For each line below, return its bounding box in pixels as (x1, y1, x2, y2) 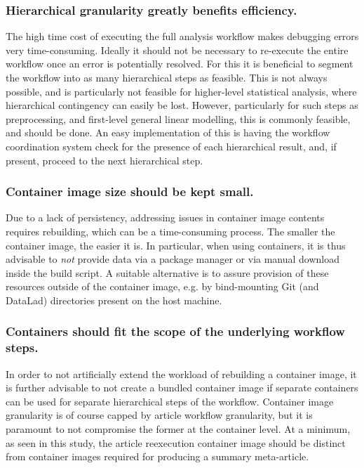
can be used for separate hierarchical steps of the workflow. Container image (6, 394, 334, 408)
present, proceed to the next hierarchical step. (6, 152, 203, 167)
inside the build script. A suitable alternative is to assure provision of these (6, 265, 329, 280)
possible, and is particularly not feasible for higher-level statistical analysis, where (6, 84, 357, 98)
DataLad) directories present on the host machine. (6, 292, 222, 307)
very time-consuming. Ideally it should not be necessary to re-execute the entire (6, 42, 349, 57)
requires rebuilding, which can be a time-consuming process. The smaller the (6, 223, 335, 238)
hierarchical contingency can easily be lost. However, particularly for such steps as (6, 98, 358, 112)
